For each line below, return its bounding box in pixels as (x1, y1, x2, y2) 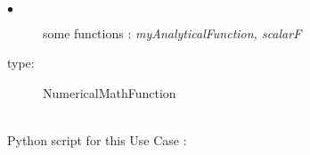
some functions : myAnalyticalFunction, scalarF (43, 23, 302, 42)
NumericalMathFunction (43, 83, 176, 102)
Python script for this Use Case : (7, 130, 187, 149)
